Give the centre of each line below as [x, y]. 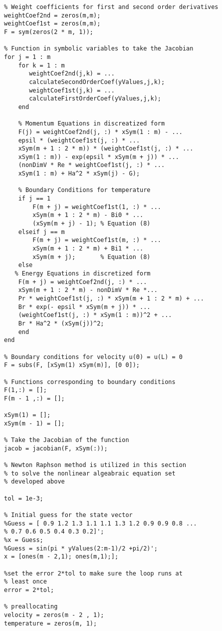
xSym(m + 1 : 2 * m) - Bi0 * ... [88, 215]
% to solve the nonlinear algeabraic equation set [90, 473]
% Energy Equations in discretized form [83, 273]
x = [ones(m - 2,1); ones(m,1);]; [61, 557]
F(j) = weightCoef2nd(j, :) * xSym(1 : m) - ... [100, 132]
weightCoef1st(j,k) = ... [72, 90]
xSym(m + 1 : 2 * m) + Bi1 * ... [88, 249]
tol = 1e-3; [24, 498]
